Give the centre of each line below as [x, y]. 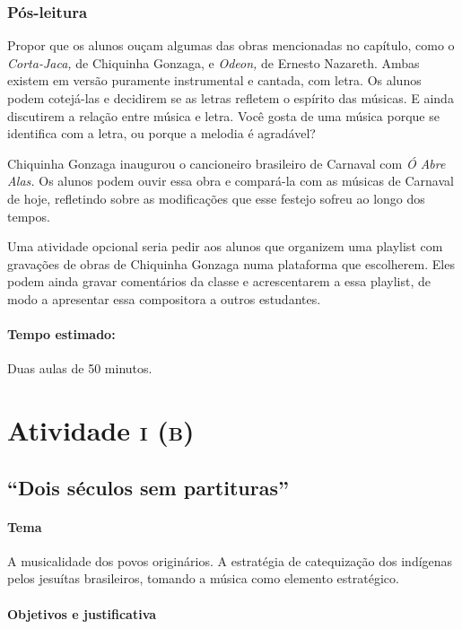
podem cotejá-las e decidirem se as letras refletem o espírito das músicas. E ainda [231, 98]
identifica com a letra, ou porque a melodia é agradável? [161, 133]
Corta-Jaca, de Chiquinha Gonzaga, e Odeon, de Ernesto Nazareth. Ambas [214, 62]
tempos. [29, 216]
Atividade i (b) [101, 430]
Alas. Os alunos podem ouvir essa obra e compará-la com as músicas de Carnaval [231, 181]
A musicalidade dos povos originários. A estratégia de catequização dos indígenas [230, 560]
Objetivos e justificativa [82, 613]
